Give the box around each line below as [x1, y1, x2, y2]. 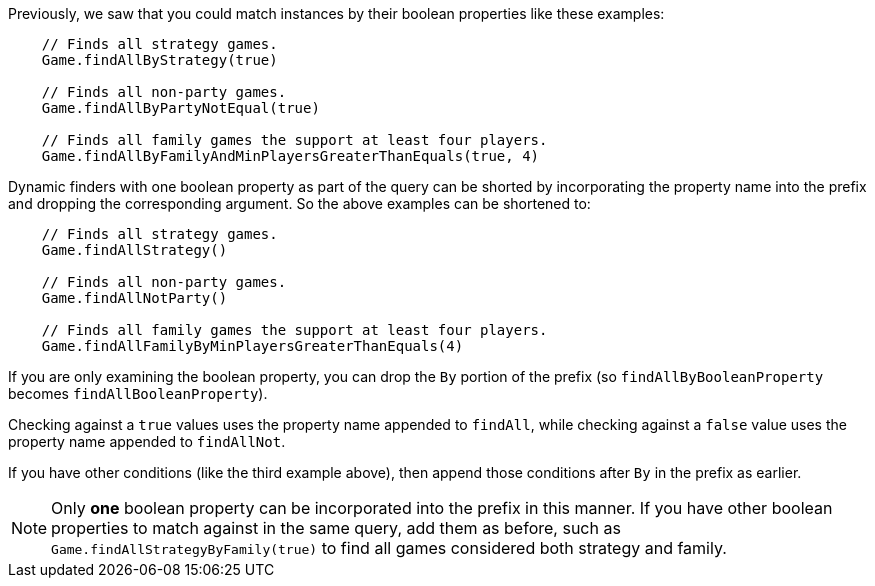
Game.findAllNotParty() [41, 290, 228, 306]
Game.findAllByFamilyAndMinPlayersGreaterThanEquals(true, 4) [41, 148, 540, 164]
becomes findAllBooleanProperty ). [8, 385, 268, 402]
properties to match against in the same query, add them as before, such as [51, 518, 621, 538]
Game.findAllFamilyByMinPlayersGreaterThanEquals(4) [41, 338, 464, 354]
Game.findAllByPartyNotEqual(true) [41, 100, 320, 116]
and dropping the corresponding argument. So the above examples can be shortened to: [8, 195, 591, 212]
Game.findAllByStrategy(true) [41, 52, 278, 68]
